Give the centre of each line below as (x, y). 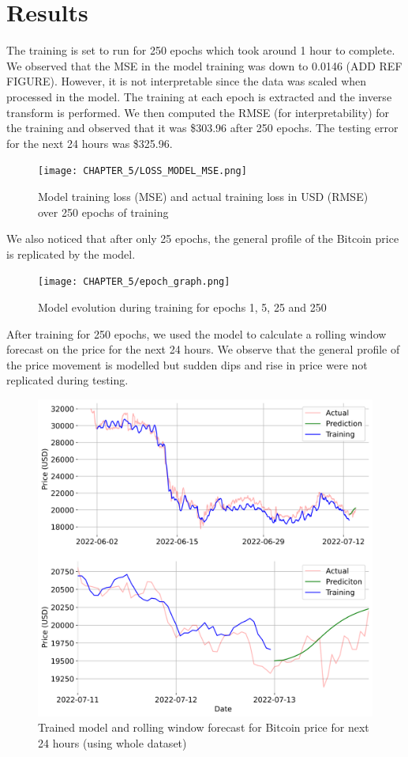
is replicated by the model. (71, 254)
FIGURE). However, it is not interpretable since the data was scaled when (187, 81)
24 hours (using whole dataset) (112, 742)
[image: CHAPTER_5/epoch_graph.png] (134, 282)
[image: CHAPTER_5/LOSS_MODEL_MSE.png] (142, 171)
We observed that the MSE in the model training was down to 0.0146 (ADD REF (204, 65)
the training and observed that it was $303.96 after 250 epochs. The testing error (202, 128)
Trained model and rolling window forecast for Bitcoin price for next (204, 727)
